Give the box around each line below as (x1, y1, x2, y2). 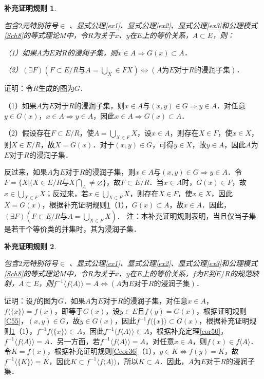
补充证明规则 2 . (4, 240, 56, 251)
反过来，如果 (4, 166, 47, 177)
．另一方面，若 (49, 335, 100, 346)
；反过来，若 (45, 187, 89, 198)
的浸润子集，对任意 (123, 295, 188, 306)
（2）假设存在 (4, 127, 51, 138)
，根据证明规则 (196, 305, 247, 316)
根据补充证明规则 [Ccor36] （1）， (54, 346, 160, 356)
